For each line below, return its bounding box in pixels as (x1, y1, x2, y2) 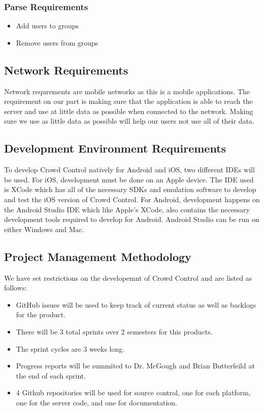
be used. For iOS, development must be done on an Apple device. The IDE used (4, 174, 254, 184)
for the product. (16, 309, 66, 320)
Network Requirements (4, 62, 128, 78)
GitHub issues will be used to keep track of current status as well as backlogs (16, 299, 256, 310)
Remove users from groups (16, 37, 98, 48)
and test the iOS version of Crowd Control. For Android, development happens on (4, 194, 260, 204)
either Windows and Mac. (4, 223, 84, 234)
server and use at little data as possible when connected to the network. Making (4, 105, 253, 116)
